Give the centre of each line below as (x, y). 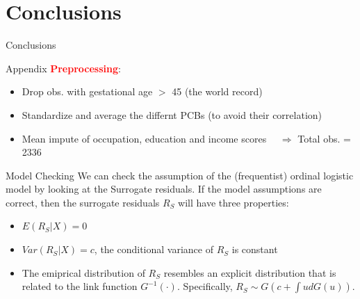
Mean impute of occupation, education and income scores (144, 138)
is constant (255, 249)
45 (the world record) (217, 91)
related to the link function (80, 286)
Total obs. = (324, 138)
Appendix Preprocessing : (63, 68)
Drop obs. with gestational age (87, 91)
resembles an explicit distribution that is (250, 272)
